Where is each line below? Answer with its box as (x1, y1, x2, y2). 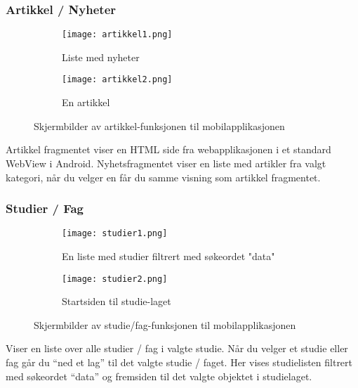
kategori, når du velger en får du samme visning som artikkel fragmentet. (6, 169, 321, 184)
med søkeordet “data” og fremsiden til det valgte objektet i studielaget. (6, 368, 312, 383)
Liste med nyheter (62, 49, 140, 64)
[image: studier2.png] (62, 273, 168, 284)
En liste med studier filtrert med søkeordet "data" (62, 248, 275, 263)
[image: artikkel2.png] (62, 75, 173, 85)
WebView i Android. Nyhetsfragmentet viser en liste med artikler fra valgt (6, 155, 326, 170)
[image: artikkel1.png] (62, 30, 173, 40)
